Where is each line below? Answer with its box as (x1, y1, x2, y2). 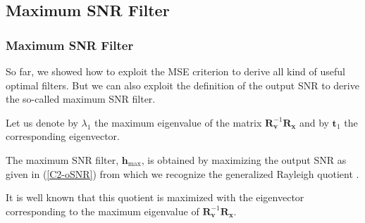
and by (299, 115, 329, 129)
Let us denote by (6, 115, 78, 129)
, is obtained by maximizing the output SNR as (141, 152, 347, 167)
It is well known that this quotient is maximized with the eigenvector (6, 190, 304, 205)
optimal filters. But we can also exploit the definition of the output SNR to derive (6, 77, 359, 92)
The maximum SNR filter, (6, 152, 119, 167)
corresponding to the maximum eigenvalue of (6, 203, 199, 218)
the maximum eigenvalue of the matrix (94, 115, 262, 129)
